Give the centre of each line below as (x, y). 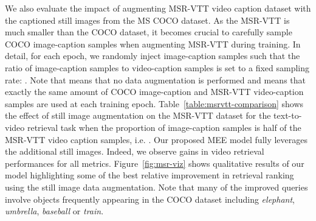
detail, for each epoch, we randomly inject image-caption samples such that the (153, 56)
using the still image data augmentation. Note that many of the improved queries (156, 187)
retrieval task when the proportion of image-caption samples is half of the (164, 127)
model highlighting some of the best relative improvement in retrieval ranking (149, 175)
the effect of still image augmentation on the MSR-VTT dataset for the (138, 115)
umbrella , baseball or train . (54, 211)
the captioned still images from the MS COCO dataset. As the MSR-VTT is (147, 20)
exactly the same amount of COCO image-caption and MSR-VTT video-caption (154, 92)
